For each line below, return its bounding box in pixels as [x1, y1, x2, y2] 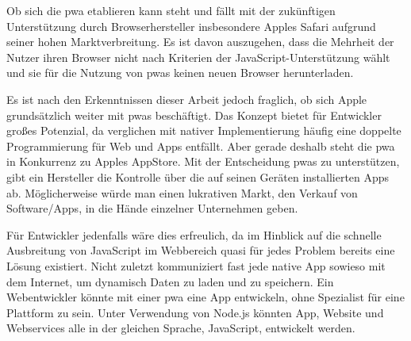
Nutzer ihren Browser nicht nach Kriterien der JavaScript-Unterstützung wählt [6, 48, 390, 65]
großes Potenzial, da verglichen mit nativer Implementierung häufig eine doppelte [6, 122, 401, 139]
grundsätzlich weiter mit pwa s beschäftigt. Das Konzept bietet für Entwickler [6, 106, 382, 123]
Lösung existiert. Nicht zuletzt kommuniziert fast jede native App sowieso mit [6, 257, 386, 274]
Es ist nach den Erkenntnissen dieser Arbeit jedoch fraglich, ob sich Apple [6, 90, 367, 107]
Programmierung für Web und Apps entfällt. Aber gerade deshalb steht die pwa [6, 137, 395, 154]
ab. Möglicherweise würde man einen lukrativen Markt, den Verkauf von [6, 184, 358, 201]
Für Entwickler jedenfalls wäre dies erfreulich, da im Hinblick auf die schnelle [6, 226, 382, 243]
